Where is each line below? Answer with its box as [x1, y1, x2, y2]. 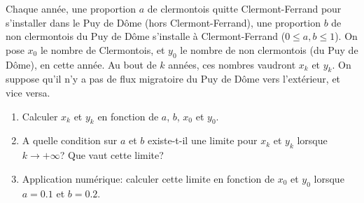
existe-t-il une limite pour [148, 133, 258, 148]
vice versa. [6, 85, 50, 99]
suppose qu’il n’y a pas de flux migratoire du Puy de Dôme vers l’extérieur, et [6, 71, 341, 86]
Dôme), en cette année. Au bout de [6, 57, 157, 71]
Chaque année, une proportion [6, 1, 136, 15]
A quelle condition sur [22, 133, 118, 148]
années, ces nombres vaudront [168, 57, 296, 71]
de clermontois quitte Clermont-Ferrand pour [147, 1, 342, 15]
